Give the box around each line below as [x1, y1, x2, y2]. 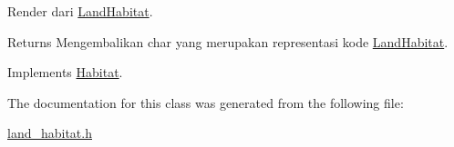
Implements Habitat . [7, 63, 123, 82]
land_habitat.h [7, 123, 92, 142]
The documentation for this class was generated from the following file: [7, 93, 404, 112]
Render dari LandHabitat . [7, 2, 153, 20]
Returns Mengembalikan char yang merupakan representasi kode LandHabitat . [7, 32, 449, 51]
